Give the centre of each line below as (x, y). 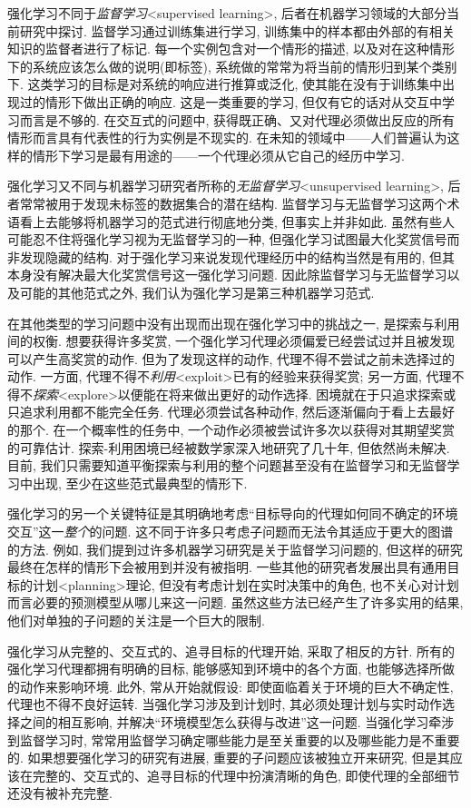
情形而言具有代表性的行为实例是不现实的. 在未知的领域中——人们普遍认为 (227, 138)
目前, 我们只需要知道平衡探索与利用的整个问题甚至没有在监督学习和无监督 (227, 465)
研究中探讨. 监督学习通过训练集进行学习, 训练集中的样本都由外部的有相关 (237, 30)
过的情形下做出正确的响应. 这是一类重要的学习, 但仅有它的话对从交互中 (231, 101)
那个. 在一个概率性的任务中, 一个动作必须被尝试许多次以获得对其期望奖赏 (237, 430)
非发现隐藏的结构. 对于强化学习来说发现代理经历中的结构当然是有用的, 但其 (231, 256)
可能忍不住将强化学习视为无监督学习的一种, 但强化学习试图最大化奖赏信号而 (234, 239)
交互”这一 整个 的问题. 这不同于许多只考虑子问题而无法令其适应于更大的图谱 (231, 532)
